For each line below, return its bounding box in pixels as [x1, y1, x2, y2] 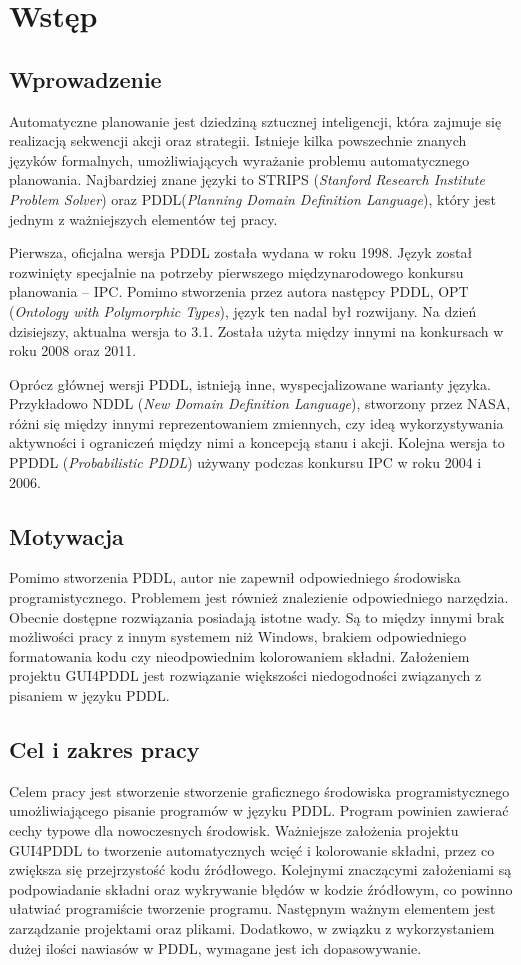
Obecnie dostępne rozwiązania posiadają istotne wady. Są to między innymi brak [9, 606, 505, 627]
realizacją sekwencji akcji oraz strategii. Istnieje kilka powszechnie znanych [9, 130, 467, 151]
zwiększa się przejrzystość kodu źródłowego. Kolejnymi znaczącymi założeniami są [9, 859, 512, 880]
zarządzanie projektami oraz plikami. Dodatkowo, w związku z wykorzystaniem [9, 917, 495, 938]
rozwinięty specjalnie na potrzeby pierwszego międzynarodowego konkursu [9, 261, 464, 282]
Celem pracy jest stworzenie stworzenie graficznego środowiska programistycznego [9, 780, 510, 801]
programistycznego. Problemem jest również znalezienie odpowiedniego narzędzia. [9, 587, 509, 608]
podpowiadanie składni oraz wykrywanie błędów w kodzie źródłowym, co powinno [9, 878, 513, 899]
